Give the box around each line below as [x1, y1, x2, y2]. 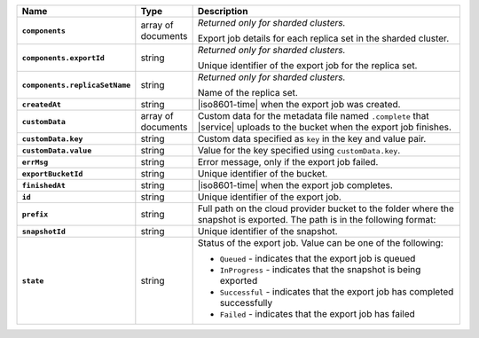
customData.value [21, 145, 92, 155]
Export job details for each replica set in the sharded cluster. [197, 32, 450, 44]
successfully [219, 297, 273, 309]
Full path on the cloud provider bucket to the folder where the [197, 202, 454, 215]
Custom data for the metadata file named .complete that [197, 110, 429, 122]
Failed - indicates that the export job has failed [219, 308, 416, 319]
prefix [21, 209, 49, 219]
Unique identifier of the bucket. [197, 168, 328, 179]
